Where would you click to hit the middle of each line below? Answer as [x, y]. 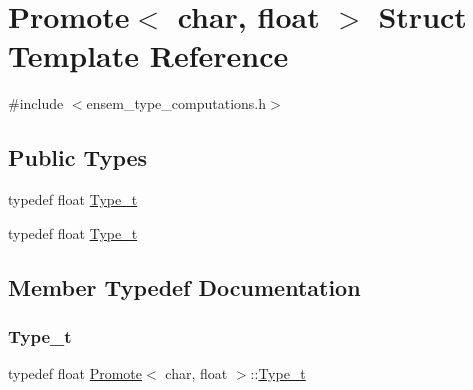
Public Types [78, 157]
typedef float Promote [75, 373]
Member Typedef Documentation [184, 286]
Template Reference [148, 55]
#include [36, 103]
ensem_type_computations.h [176, 103]
